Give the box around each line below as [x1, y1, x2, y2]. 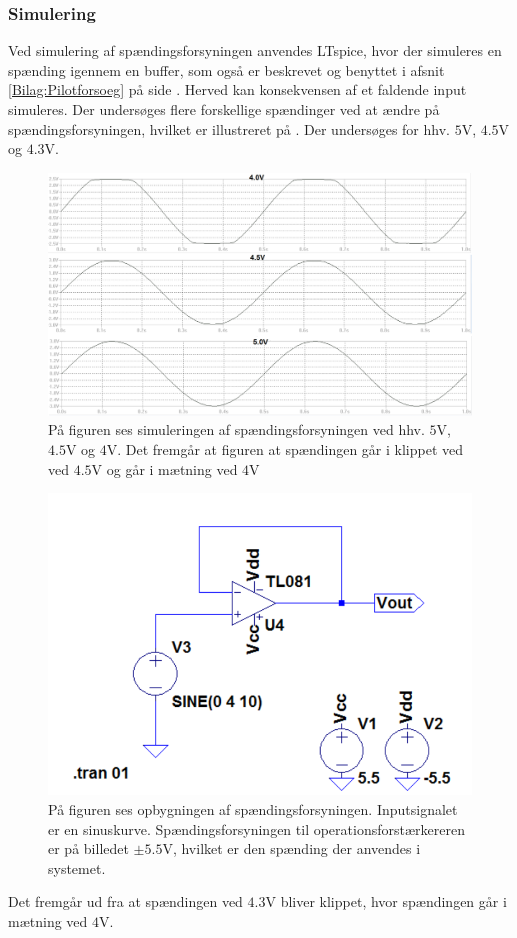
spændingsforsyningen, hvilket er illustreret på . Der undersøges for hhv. [8, 118, 450, 139]
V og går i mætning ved [91, 458, 238, 479]
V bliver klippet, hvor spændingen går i [265, 891, 507, 912]
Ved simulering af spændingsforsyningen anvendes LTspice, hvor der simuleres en [8, 40, 502, 61]
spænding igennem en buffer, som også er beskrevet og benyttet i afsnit [8, 59, 445, 80]
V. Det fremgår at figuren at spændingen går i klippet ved [106, 439, 464, 460]
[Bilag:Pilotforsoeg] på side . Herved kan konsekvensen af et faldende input [8, 79, 467, 100]
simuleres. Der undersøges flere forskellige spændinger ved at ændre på [8, 99, 440, 119]
